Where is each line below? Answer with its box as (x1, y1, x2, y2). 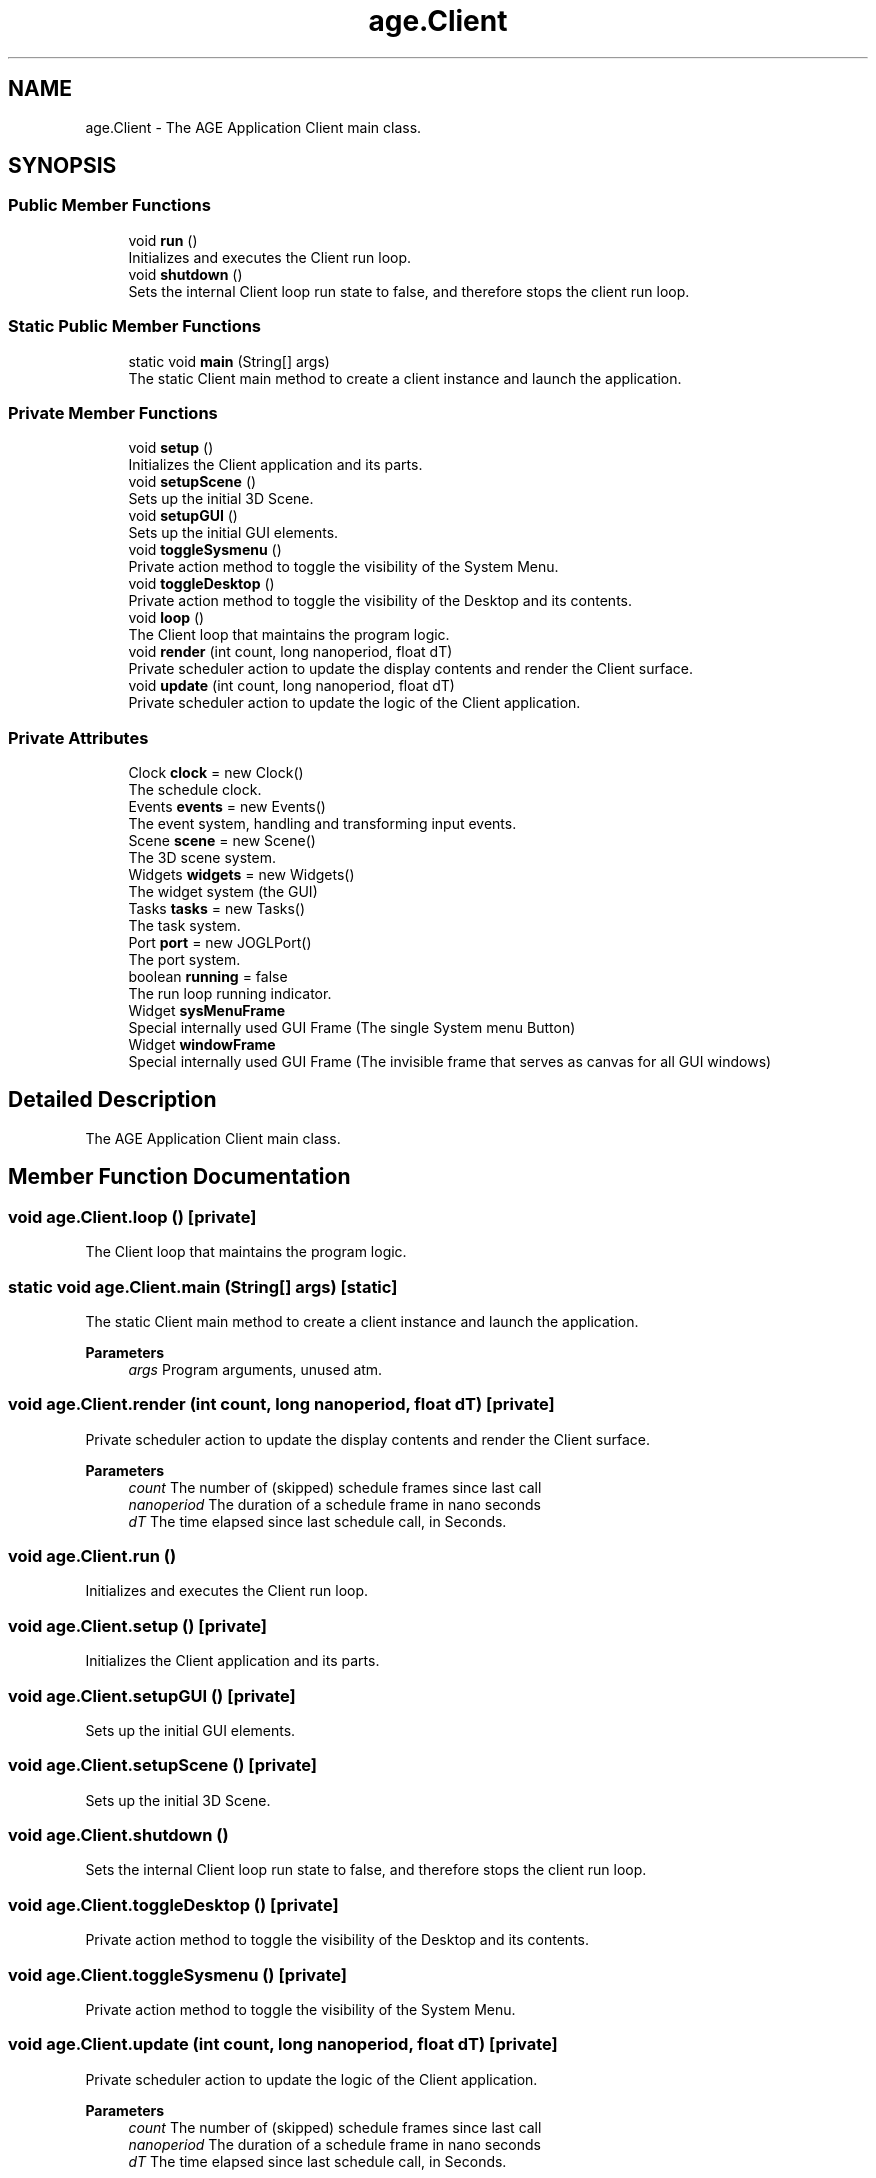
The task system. (128, 917, 241, 935)
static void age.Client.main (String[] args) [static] (8, 1276, 398, 1297)
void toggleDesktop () (128, 575, 275, 593)
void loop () (128, 609, 205, 627)
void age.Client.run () (8, 1546, 177, 1566)
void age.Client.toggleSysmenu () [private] (8, 1964, 348, 1985)
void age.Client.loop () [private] (8, 1206, 257, 1227)
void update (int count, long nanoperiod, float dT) (128, 677, 455, 695)
